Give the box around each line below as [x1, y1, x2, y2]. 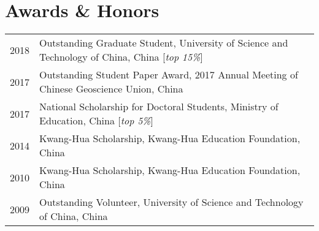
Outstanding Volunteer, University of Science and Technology [39, 195, 304, 210]
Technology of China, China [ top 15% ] [39, 50, 203, 64]
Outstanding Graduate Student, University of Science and [39, 36, 288, 50]
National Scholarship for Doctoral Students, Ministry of [39, 99, 279, 114]
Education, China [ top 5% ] [39, 113, 153, 128]
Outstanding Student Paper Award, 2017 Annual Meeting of [39, 67, 298, 82]
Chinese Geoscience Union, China [39, 81, 183, 96]
